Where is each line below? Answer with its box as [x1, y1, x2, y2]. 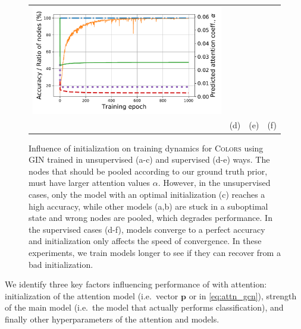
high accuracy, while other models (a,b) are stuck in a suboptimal [29, 200, 268, 212]
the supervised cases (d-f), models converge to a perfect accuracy [29, 223, 265, 235]
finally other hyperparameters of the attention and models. [5, 312, 220, 325]
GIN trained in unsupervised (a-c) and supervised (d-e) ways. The [29, 153, 270, 166]
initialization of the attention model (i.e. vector [5, 289, 178, 302]
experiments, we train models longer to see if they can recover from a [29, 246, 281, 258]
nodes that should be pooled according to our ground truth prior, [29, 164, 268, 177]
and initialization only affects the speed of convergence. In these [29, 235, 262, 247]
